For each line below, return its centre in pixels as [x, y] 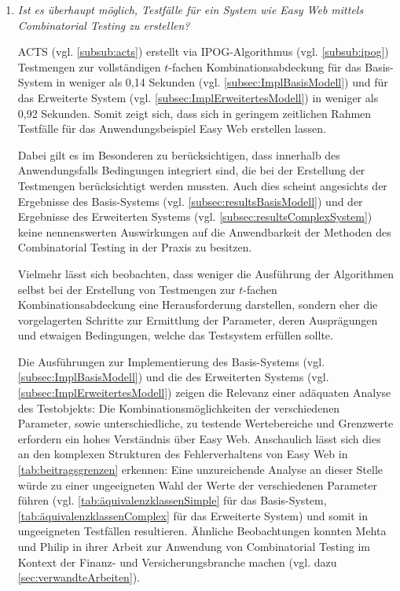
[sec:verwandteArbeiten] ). [79, 577]
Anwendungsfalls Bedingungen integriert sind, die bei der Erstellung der [191, 170]
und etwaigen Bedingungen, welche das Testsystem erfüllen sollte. [175, 335]
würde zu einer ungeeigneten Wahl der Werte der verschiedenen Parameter [197, 485]
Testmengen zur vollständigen [89, 66]
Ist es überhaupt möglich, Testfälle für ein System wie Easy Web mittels [191, 9]
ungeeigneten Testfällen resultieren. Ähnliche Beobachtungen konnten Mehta [202, 531]
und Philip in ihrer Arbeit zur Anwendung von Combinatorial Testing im [194, 546]
